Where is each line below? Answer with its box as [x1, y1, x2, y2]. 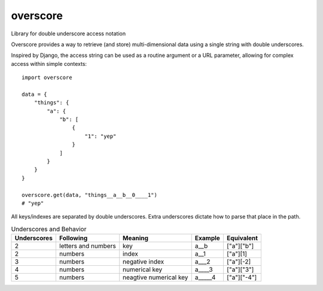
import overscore [22, 74, 72, 81]
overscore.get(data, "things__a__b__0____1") [22, 192, 158, 198]
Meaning [123, 234, 149, 242]
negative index [123, 257, 164, 266]
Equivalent [226, 234, 258, 242]
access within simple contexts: [11, 60, 87, 67]
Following [59, 234, 88, 242]
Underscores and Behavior [11, 225, 87, 233]
